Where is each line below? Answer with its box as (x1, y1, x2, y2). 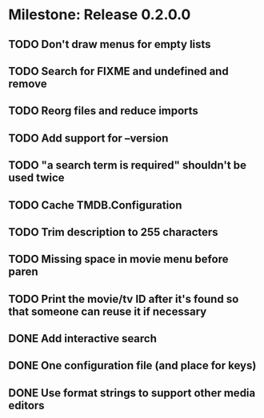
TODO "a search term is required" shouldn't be (8, 158, 246, 173)
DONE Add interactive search (8, 332, 158, 345)
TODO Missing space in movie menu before (8, 253, 229, 266)
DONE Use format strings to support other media (8, 386, 256, 400)
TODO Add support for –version (8, 131, 169, 145)
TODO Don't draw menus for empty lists (8, 38, 211, 51)
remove (8, 77, 47, 90)
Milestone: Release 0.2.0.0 (8, 6, 191, 24)
